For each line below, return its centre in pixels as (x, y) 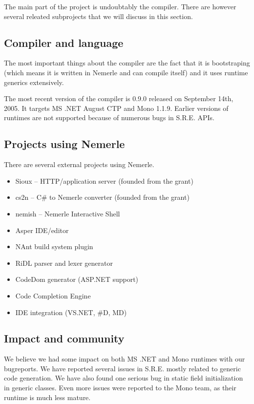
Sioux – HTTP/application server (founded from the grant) (104, 181)
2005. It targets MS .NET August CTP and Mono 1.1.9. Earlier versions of (116, 108)
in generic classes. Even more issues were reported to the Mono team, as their (120, 388)
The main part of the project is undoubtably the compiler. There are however (120, 6)
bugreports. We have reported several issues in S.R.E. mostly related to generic (122, 368)
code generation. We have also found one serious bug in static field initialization (124, 378)
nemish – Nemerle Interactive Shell (68, 213)
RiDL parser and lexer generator (64, 263)
